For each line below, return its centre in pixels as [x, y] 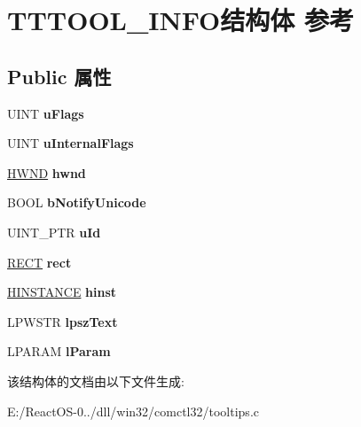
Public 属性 [59, 76]
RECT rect [39, 262]
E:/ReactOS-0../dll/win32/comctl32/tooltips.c [133, 411]
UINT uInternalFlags [71, 143]
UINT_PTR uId [54, 232]
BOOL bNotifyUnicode [77, 202]
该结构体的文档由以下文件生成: [96, 380]
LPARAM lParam [59, 351]
